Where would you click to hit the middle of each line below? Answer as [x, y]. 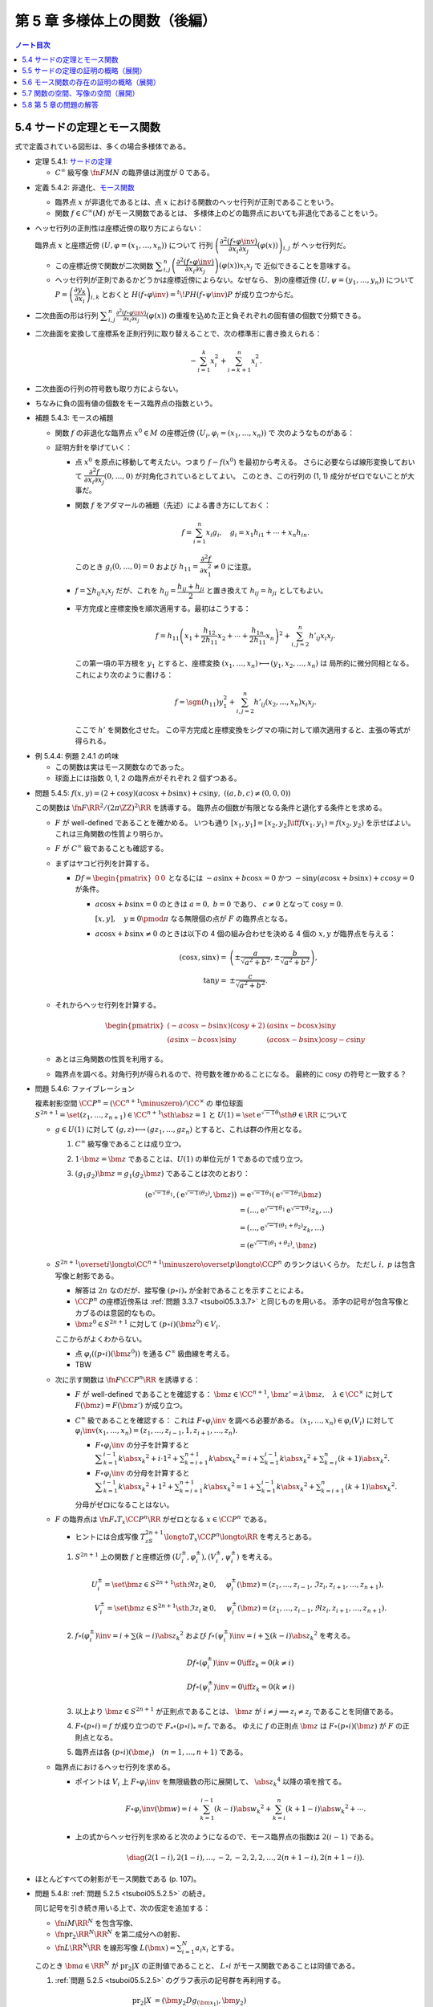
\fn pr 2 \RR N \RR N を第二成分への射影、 [120, 1934]
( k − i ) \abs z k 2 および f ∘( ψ [180, 1636]
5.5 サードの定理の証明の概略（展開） [85, 71]
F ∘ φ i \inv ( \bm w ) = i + [162, 1810]
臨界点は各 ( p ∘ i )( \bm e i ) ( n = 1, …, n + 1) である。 [161, 1753]
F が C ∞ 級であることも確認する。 [111, 848]
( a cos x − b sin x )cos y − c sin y [316, 1040]
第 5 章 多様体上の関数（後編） [115, 21]
